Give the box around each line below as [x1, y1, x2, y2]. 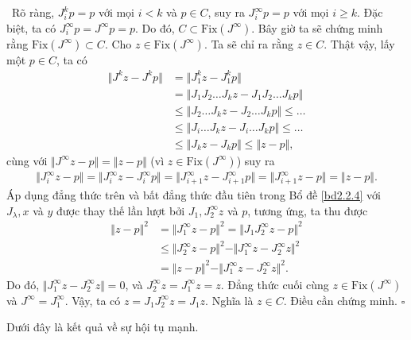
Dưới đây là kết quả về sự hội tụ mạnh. [6, 319, 199, 335]
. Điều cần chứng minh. [283, 292, 397, 308]
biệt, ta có [6, 19, 56, 36]
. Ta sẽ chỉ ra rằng [204, 35, 294, 52]
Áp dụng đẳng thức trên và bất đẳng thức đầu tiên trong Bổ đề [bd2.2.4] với [6, 187, 381, 203]
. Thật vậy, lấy [324, 35, 395, 52]
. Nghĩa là [205, 292, 254, 308]
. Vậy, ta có [64, 292, 121, 308]
